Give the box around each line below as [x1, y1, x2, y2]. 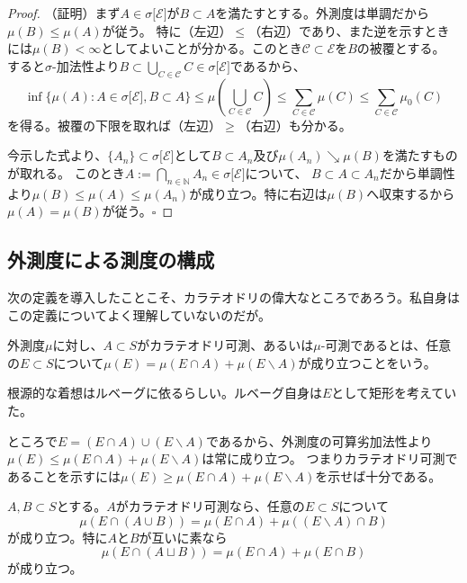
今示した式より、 [7, 146, 108, 165]
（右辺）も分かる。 [238, 115, 352, 134]
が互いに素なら [139, 527, 228, 546]
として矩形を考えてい [331, 383, 457, 402]
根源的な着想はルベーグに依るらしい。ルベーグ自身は [7, 383, 322, 402]
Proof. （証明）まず [7, 4, 121, 22]
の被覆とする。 [356, 39, 445, 58]
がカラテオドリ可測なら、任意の [115, 497, 305, 516]
